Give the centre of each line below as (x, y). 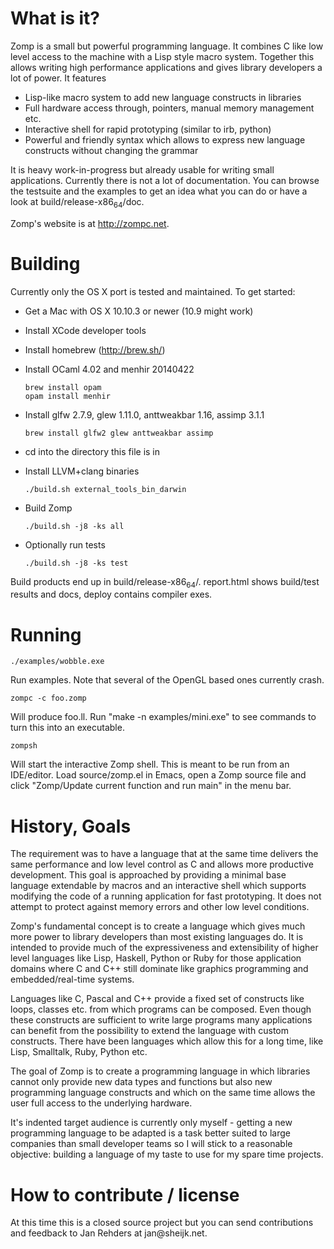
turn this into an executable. (67, 728)
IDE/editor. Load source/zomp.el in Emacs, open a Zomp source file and (158, 775)
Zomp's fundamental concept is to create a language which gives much (158, 926)
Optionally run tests (65, 544)
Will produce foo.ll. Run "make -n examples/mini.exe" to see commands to (163, 717)
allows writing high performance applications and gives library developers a (166, 67)
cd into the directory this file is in (92, 451)
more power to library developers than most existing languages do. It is (157, 937)
